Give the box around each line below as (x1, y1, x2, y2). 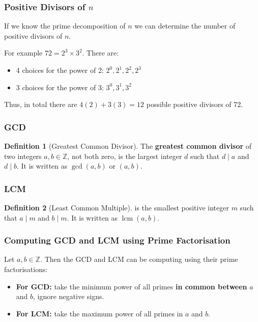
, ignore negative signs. (33, 291, 104, 302)
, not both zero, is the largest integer (67, 150, 182, 161)
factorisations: (4, 264, 48, 274)
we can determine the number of (134, 20, 236, 31)
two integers (4, 150, 42, 161)
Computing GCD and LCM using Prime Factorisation (4, 234, 231, 247)
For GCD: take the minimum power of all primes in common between (16, 281, 247, 291)
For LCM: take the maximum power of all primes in (16, 308, 183, 318)
